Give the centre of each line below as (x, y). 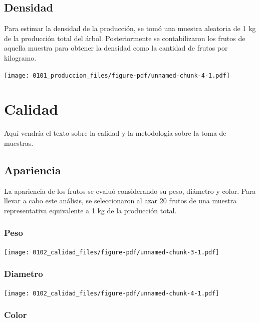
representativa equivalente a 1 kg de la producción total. (90, 210)
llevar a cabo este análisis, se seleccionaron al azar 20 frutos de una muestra (120, 201)
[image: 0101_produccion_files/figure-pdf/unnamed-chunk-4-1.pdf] (117, 75)
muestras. (19, 142)
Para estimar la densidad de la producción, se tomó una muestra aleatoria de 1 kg (130, 28)
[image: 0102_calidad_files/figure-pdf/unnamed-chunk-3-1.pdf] (112, 252)
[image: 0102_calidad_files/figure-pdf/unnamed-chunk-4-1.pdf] (112, 293)
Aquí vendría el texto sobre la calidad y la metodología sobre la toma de (115, 133)
